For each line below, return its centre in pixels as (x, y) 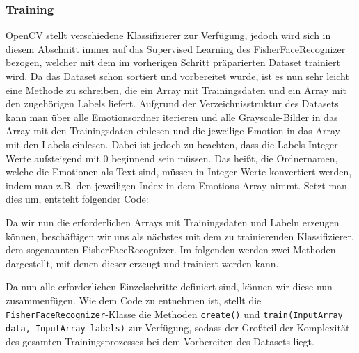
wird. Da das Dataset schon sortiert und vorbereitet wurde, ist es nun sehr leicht (177, 76)
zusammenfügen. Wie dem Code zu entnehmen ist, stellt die (134, 300)
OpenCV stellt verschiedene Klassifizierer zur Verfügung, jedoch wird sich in (168, 35)
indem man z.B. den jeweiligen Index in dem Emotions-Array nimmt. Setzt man (176, 185)
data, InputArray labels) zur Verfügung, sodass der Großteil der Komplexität (178, 328)
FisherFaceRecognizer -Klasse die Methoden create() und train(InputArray (174, 314)
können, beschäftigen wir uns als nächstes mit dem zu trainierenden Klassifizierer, (180, 236)
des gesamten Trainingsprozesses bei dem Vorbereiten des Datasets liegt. (160, 341)
